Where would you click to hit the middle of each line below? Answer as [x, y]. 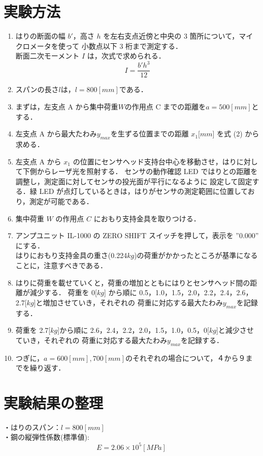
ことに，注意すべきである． [61, 265]
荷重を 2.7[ [33, 330]
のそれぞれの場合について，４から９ [185, 358]
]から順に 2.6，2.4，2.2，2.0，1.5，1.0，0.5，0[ [133, 330]
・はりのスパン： [32, 427]
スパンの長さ [37, 89]
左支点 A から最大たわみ [56, 134]
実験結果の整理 [54, 402]
